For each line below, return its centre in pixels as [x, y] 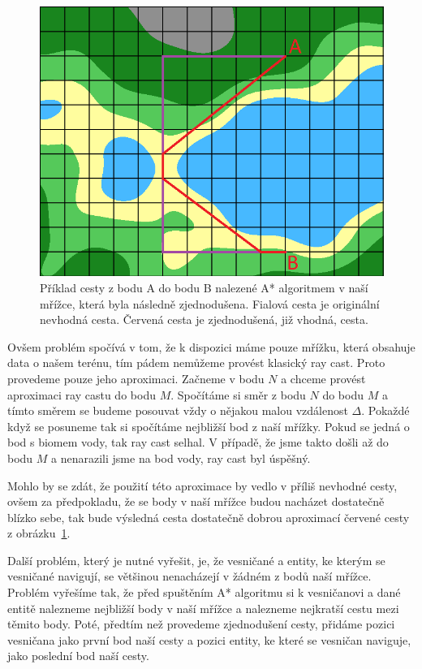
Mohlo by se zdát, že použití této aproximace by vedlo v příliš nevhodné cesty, [202, 485]
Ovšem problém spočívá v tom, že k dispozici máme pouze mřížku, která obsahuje [211, 346]
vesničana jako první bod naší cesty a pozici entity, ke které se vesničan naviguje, [209, 639]
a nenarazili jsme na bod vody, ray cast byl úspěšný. [181, 458]
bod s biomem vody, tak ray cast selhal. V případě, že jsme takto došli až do [198, 442]
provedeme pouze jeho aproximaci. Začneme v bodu [136, 378]
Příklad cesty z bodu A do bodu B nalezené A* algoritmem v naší [204, 287]
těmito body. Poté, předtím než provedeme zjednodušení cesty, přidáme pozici [201, 624]
